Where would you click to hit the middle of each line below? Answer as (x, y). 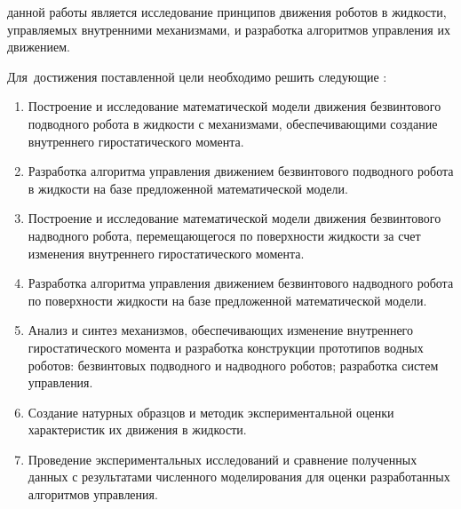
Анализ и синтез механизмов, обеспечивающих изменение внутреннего (221, 330)
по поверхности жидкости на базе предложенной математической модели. (227, 300)
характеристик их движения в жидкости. (137, 429)
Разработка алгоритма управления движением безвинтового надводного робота (241, 283)
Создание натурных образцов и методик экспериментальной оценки (211, 412)
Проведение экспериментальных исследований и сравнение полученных (223, 459)
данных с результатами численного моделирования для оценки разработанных (239, 477)
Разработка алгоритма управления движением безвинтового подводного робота (241, 171)
